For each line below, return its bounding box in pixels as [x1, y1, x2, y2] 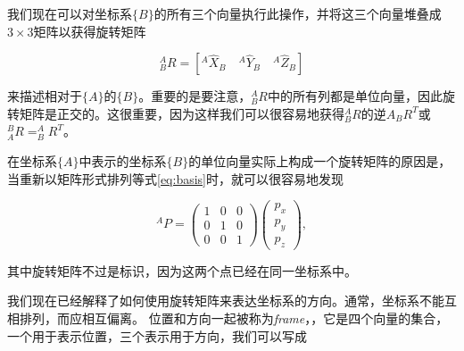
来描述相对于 [7, 87, 82, 105]
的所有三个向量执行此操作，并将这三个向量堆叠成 [153, 4, 442, 22]
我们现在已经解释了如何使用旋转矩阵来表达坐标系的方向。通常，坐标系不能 [7, 291, 444, 310]
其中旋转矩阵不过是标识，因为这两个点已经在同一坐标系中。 [7, 261, 357, 280]
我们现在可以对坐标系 [7, 4, 132, 22]
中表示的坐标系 [79, 151, 167, 170]
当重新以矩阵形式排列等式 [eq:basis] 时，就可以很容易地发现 [7, 169, 344, 188]
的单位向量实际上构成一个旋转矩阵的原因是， [188, 151, 452, 170]
